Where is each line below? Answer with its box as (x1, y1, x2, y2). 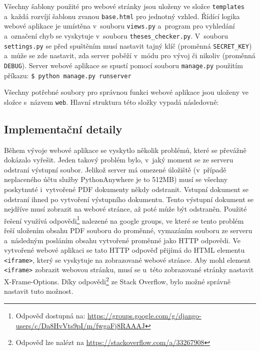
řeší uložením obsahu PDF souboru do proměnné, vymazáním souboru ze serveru (4, 225, 252, 236)
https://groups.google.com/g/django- (87, 310, 201, 320)
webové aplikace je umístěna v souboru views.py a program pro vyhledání (4, 21, 235, 31)
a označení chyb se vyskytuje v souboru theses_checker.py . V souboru (4, 30, 228, 41)
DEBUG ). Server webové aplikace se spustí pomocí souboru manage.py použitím (4, 60, 243, 70)
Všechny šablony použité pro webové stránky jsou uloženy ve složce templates (4, 1, 244, 11)
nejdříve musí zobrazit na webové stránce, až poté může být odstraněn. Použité (4, 204, 247, 214)
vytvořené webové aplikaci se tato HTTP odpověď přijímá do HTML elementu (4, 245, 245, 255)
